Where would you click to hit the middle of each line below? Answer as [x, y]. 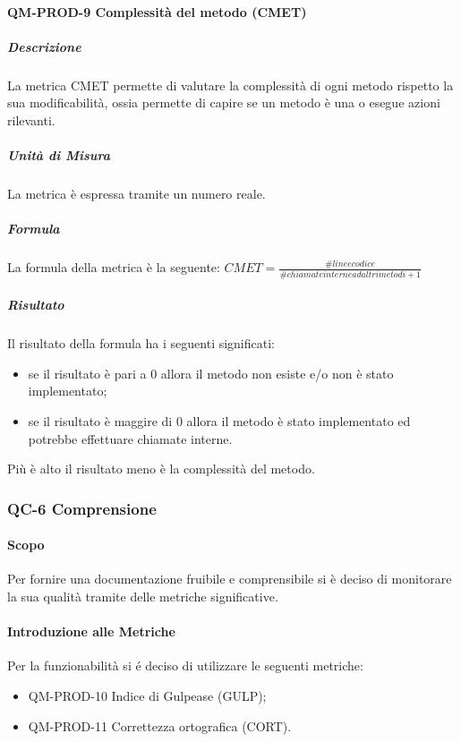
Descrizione [44, 46]
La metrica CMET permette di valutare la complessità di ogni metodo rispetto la [230, 85]
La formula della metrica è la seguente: [114, 267]
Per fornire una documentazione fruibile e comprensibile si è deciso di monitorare [230, 579]
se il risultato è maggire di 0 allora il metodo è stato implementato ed [219, 420]
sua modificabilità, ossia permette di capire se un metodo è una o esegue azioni [224, 102]
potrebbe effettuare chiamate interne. [130, 438]
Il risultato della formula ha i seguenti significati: [141, 343]
